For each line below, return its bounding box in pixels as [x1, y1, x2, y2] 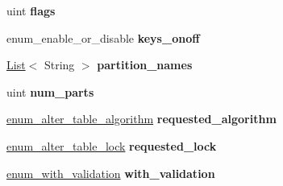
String [44, 56, 75, 73]
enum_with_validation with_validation [6, 164, 215, 181]
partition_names [97, 56, 193, 73]
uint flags [6, 2, 56, 19]
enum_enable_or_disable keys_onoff [6, 29, 200, 46]
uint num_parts [6, 83, 94, 100]
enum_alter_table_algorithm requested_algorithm [6, 110, 277, 127]
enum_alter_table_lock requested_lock [6, 137, 217, 154]
